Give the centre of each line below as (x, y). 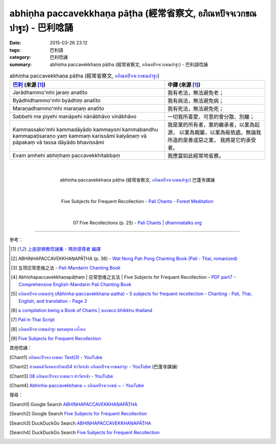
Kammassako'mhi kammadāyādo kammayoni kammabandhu (85, 129)
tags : (15, 50)
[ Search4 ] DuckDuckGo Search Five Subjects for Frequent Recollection (85, 432)
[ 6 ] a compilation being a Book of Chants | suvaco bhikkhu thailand (82, 310)
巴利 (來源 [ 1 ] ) (29, 85)
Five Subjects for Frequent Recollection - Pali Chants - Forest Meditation (137, 202)
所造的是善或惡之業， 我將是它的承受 (212, 140)
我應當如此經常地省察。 (196, 156)
